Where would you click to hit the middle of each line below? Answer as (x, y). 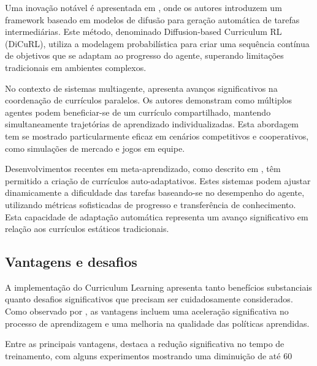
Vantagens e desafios (71, 262)
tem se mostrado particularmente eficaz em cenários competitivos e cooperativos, (157, 136)
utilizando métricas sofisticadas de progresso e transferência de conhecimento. (151, 204)
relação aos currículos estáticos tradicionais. (87, 229)
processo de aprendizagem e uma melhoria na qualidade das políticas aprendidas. (157, 323)
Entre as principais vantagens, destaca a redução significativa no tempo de (145, 344)
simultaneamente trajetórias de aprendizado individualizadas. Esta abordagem (152, 124)
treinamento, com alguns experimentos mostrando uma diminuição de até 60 (149, 355)
